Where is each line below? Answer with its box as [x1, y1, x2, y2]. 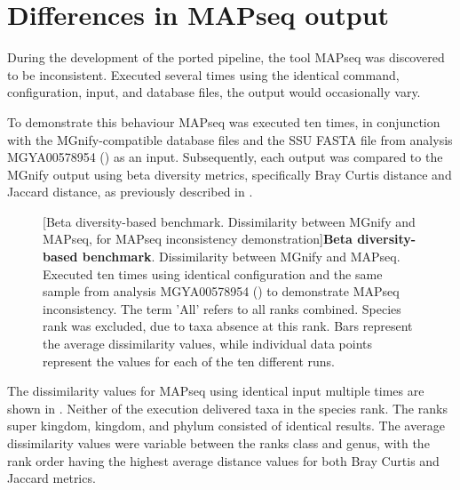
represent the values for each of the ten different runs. [43, 351, 336, 370]
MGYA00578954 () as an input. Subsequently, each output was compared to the [7, 148, 443, 166]
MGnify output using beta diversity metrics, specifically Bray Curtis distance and [7, 165, 452, 183]
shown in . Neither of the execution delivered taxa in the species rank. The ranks [7, 398, 448, 417]
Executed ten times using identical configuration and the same [43, 264, 383, 283]
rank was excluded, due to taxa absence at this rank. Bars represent [43, 317, 413, 335]
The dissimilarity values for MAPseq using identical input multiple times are [7, 382, 424, 400]
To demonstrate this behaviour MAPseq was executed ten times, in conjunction [7, 112, 440, 131]
